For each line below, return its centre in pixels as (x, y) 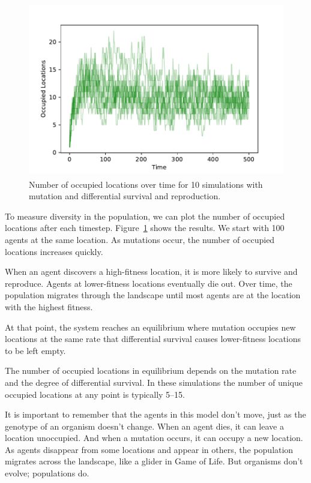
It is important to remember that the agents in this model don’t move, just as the (155, 414)
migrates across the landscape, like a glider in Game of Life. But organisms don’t (154, 461)
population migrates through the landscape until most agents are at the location (153, 295)
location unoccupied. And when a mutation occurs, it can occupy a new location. (154, 438)
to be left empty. (35, 350)
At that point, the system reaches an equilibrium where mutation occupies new (150, 327)
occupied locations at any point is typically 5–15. (95, 394)
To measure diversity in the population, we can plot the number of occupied (145, 216)
